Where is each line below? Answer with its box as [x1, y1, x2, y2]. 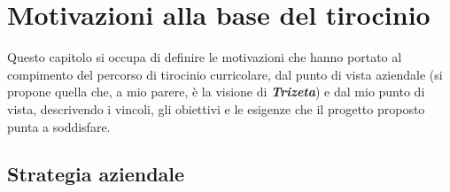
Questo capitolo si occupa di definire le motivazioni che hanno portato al [7, 48, 402, 66]
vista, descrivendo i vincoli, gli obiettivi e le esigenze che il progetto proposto [7, 99, 425, 118]
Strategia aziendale [7, 160, 185, 188]
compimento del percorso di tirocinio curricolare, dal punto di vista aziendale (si [7, 65, 443, 83]
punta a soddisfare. [7, 117, 111, 135]
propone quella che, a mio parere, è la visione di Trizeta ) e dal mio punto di [7, 82, 425, 101]
